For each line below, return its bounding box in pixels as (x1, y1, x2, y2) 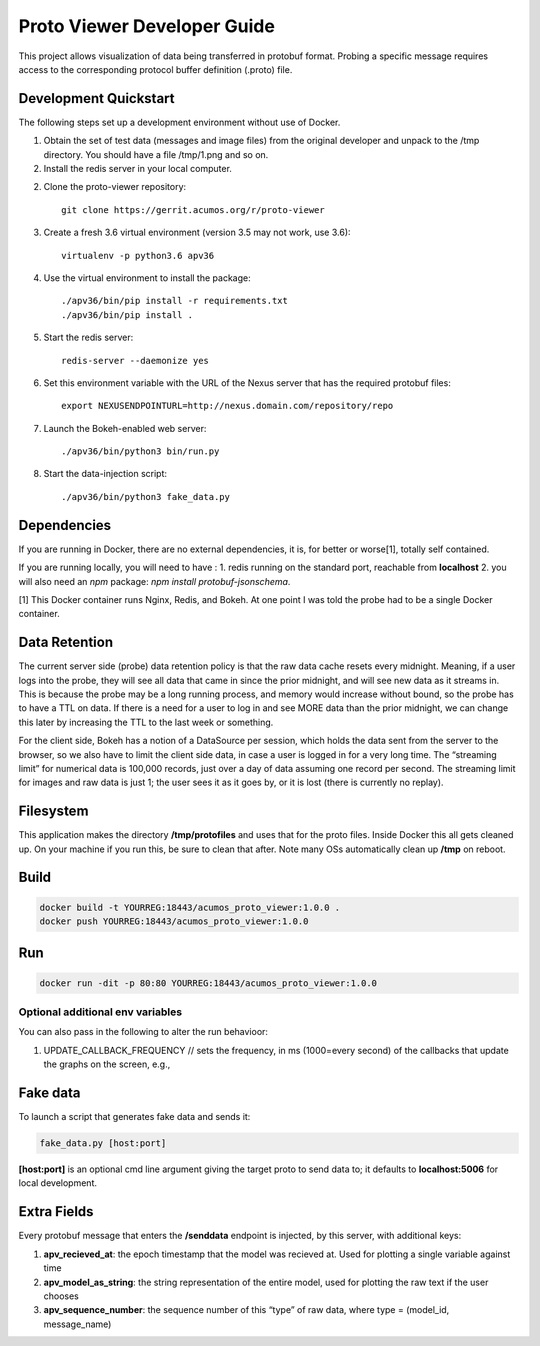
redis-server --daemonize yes (61, 355, 210, 366)
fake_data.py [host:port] (39, 1138, 167, 1149)
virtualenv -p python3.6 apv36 (61, 250, 215, 261)
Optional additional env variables (18, 1005, 183, 1019)
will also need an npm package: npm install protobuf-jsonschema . (18, 575, 291, 587)
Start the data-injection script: (43, 468, 167, 480)
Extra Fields (18, 1203, 94, 1220)
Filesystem (18, 803, 89, 820)
